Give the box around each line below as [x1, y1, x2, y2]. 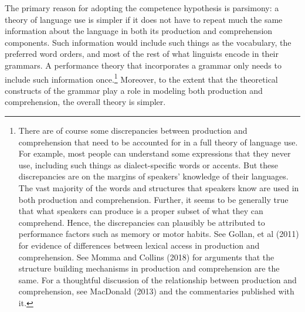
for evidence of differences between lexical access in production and [18, 239, 260, 251]
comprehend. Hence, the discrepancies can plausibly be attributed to [18, 216, 265, 228]
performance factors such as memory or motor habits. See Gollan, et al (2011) [18, 228, 299, 240]
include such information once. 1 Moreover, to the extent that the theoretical [5, 71, 278, 85]
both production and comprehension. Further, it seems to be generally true [18, 193, 289, 205]
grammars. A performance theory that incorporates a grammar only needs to [5, 59, 282, 71]
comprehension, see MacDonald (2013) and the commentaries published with [18, 285, 294, 297]
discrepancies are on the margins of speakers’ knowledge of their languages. [18, 170, 289, 182]
